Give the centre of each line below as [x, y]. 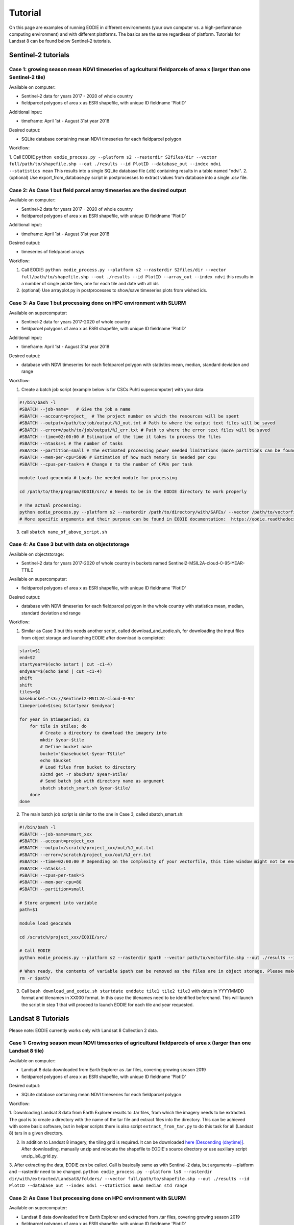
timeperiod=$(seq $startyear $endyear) [67, 705]
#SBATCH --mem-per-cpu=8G [50, 882]
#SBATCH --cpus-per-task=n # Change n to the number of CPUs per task [106, 464]
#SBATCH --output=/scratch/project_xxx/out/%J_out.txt [86, 848]
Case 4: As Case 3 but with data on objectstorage [69, 544]
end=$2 [27, 658]
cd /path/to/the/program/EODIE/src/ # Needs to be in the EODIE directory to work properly [133, 492]
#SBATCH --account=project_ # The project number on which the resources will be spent [129, 416]
